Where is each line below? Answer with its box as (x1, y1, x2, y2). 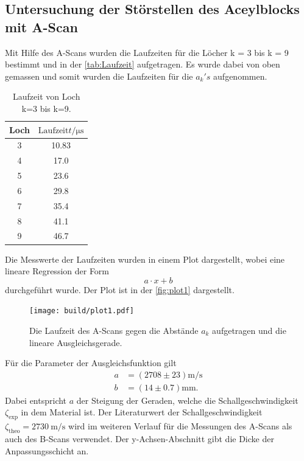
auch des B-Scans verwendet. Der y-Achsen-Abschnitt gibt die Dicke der (5, 432, 274, 445)
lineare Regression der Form (5, 265, 110, 277)
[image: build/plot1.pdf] (29, 307, 134, 316)
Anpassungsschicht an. (5, 444, 89, 457)
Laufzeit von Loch (13, 90, 80, 103)
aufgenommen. (213, 69, 267, 82)
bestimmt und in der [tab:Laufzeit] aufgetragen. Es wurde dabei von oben (5, 58, 280, 71)
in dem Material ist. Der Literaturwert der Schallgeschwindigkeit (21, 406, 263, 418)
